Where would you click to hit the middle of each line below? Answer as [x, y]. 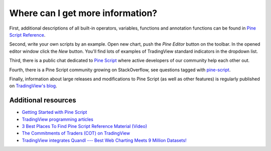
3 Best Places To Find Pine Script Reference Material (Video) [85, 126]
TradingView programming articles [58, 119]
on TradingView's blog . [33, 86]
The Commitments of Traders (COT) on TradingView [76, 133]
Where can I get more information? [83, 13]
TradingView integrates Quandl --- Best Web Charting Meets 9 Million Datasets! [104, 140]
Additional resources [43, 100]
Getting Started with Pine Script [54, 112]
